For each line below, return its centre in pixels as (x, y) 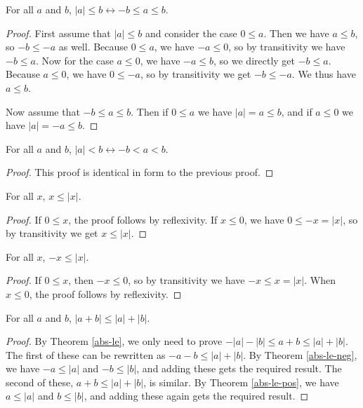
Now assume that (43, 111)
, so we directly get (255, 60)
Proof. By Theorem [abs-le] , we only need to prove (114, 341)
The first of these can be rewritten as (86, 354)
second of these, (40, 382)
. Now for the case (74, 60)
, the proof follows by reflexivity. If (143, 219)
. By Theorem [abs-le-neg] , (300, 354)
